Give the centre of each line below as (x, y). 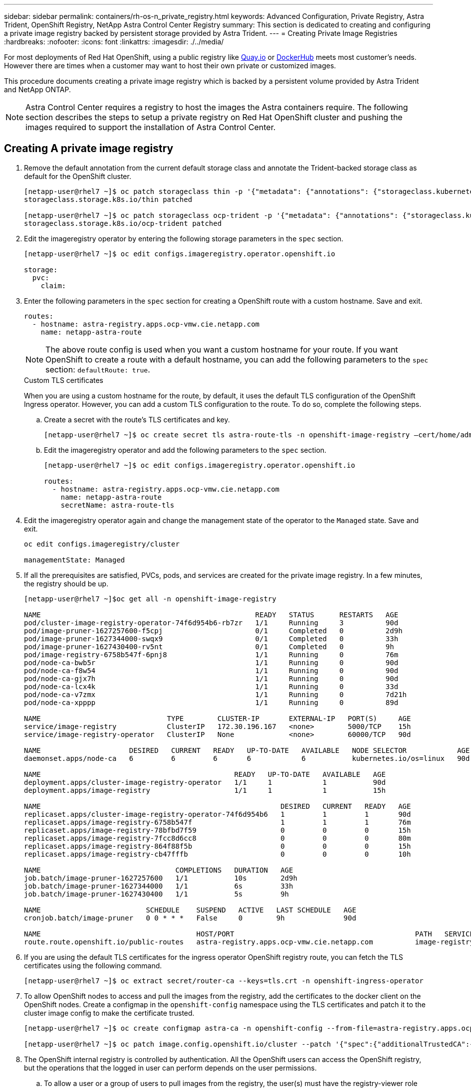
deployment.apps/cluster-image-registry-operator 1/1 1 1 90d (205, 782)
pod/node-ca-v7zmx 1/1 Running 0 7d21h (216, 694)
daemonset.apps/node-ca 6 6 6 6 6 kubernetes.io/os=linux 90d (247, 758)
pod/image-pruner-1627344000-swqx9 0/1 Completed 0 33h (211, 638)
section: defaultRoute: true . (98, 369)
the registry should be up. (66, 583)
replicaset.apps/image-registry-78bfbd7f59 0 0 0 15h (218, 830)
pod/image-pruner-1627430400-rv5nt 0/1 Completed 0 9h (209, 646)
